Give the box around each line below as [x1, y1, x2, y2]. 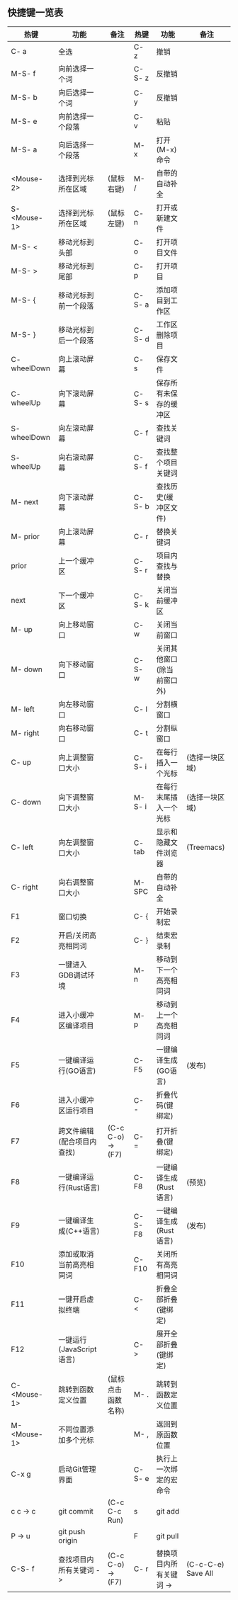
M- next [11, 497, 39, 506]
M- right [11, 728, 40, 738]
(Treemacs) [186, 842, 225, 852]
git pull [156, 1531, 179, 1541]
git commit [57, 1506, 94, 1516]
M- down [11, 664, 42, 674]
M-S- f [11, 68, 36, 78]
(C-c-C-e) [186, 1559, 225, 1569]
